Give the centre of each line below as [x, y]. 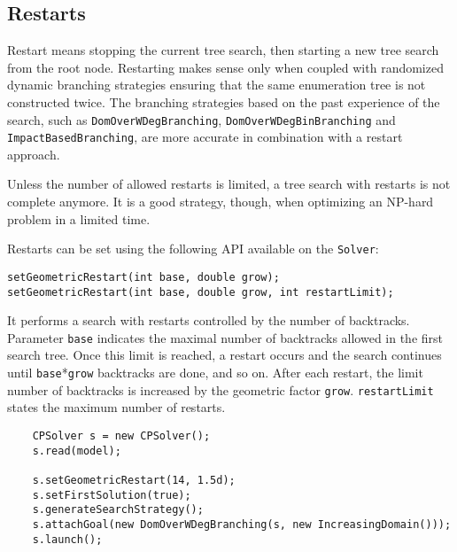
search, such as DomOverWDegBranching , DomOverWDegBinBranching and [201, 119]
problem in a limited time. [79, 218]
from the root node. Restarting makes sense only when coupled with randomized [225, 67]
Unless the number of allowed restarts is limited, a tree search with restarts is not [229, 184]
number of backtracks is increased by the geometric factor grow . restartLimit [221, 389]
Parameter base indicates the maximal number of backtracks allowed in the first [225, 337]
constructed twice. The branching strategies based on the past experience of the [224, 101]
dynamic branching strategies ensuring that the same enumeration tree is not [217, 85]
